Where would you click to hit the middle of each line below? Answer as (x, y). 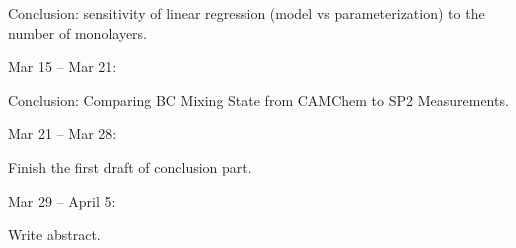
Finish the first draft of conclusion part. (130, 166)
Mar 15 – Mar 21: (62, 66)
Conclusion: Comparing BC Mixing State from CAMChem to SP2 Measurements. (258, 99)
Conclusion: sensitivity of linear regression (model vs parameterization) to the (246, 13)
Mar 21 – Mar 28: (62, 133)
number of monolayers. (77, 32)
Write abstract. (54, 234)
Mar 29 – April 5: (62, 200)
